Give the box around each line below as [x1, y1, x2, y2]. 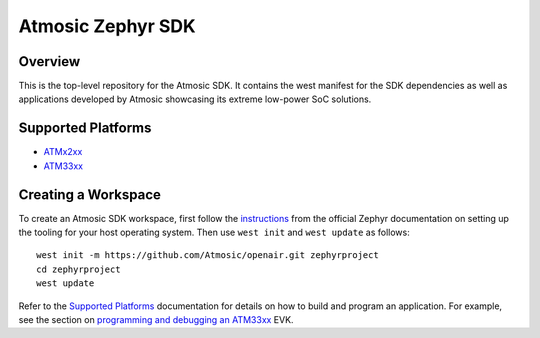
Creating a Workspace [18, 186, 162, 203]
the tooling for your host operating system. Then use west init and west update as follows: [18, 226, 410, 239]
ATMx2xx [43, 146, 83, 158]
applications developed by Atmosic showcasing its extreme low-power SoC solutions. [18, 93, 372, 105]
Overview [18, 53, 81, 70]
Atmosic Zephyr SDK [18, 15, 196, 37]
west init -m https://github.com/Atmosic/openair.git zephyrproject [36, 250, 379, 261]
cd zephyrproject [36, 263, 121, 275]
